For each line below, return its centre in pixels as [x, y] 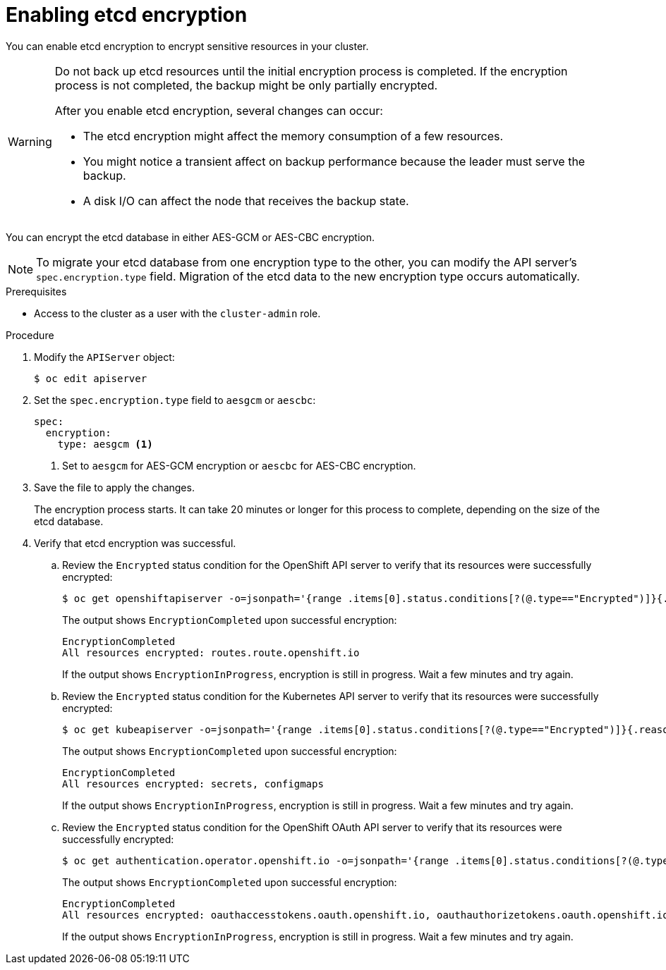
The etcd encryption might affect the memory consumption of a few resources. [293, 136]
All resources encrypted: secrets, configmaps [193, 784]
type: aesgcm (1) [105, 444]
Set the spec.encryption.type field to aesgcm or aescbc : [175, 400]
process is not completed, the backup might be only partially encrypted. [246, 85]
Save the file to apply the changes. [114, 487]
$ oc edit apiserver [91, 378]
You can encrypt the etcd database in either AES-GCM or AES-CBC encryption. [190, 237]
